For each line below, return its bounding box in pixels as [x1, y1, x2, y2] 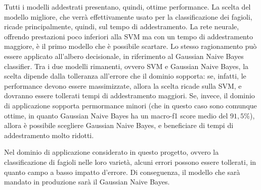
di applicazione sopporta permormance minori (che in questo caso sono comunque [4, 100, 257, 110]
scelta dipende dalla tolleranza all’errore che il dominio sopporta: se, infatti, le [4, 71, 246, 81]
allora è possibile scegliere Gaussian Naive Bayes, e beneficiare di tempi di [4, 120, 234, 131]
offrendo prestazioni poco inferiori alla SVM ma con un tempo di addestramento [4, 31, 253, 41]
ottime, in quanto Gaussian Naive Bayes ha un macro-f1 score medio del [4, 110, 228, 120]
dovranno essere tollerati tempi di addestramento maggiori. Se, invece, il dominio [4, 90, 255, 101]
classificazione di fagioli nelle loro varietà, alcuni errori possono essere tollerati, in [4, 156, 256, 167]
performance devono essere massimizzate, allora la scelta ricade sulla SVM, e [4, 80, 242, 91]
